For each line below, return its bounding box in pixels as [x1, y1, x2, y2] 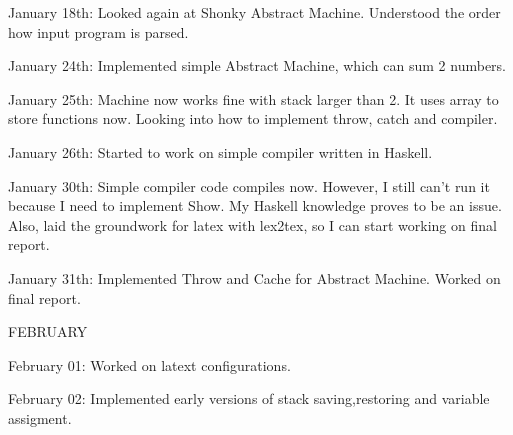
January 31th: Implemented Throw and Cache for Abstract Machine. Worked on [8, 267, 501, 288]
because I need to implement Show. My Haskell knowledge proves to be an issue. [8, 195, 502, 216]
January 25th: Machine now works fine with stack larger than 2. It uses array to [8, 88, 499, 109]
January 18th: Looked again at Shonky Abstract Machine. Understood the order [8, 2, 501, 22]
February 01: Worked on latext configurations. [8, 354, 291, 375]
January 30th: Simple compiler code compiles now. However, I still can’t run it [8, 175, 490, 196]
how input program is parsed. [8, 21, 189, 42]
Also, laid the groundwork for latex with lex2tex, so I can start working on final [8, 214, 497, 235]
